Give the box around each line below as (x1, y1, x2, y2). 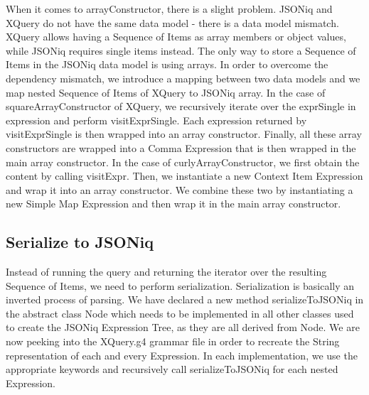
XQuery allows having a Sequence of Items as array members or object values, (6, 29, 346, 44)
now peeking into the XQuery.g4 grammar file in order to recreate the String (6, 334, 340, 349)
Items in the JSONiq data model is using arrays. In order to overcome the (6, 57, 328, 72)
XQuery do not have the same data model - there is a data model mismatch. (6, 15, 339, 30)
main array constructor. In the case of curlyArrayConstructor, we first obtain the (6, 154, 360, 169)
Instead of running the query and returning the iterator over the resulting (6, 264, 327, 279)
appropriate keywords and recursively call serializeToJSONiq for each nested (6, 362, 338, 377)
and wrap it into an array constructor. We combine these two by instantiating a (6, 182, 353, 197)
